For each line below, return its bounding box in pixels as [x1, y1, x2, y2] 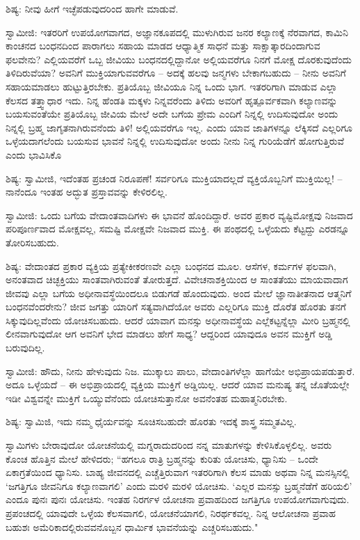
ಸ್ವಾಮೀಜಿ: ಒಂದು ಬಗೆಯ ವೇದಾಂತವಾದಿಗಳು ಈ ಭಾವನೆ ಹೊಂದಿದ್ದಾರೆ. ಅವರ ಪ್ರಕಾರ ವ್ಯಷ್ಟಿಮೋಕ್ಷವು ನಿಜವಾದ [6, 207, 353, 222]
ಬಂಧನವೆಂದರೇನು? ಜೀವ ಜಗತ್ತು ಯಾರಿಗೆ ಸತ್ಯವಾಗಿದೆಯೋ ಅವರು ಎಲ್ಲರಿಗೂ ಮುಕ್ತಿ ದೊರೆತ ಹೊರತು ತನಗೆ [6, 299, 346, 314]
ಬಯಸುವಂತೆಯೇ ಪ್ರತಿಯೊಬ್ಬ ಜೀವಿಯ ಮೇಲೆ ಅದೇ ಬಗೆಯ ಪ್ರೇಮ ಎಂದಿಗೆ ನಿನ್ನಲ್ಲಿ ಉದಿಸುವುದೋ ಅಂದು [6, 106, 338, 121]
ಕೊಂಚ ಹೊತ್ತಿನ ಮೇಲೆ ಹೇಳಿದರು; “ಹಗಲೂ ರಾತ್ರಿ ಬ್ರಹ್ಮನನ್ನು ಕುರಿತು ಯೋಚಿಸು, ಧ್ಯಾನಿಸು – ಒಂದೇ [6, 451, 318, 466]
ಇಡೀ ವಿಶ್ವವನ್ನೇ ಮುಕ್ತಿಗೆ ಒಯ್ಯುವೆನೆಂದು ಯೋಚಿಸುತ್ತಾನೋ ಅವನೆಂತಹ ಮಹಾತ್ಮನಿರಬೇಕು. [6, 390, 288, 405]
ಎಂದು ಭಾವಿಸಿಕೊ [6, 147, 62, 161]
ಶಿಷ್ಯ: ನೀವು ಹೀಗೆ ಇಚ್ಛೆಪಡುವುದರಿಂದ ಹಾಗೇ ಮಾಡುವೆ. [6, 1, 179, 15]
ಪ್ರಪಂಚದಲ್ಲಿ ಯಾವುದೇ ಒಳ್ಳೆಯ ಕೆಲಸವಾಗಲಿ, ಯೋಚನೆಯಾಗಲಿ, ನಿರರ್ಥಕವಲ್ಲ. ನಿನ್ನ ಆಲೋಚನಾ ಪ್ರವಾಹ [6, 506, 336, 520]
